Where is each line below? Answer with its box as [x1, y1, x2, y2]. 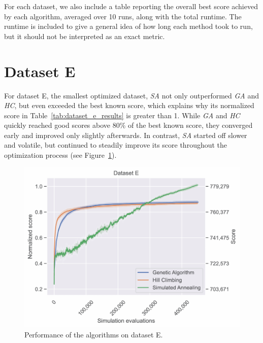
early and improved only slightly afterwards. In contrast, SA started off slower [4, 129, 247, 140]
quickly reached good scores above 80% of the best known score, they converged [4, 120, 253, 130]
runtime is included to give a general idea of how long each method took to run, [4, 21, 253, 31]
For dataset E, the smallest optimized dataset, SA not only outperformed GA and [4, 90, 259, 100]
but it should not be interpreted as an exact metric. [4, 30, 165, 41]
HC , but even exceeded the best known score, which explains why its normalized [4, 100, 254, 111]
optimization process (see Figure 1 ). [4, 150, 117, 160]
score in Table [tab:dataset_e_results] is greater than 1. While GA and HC [4, 110, 240, 120]
